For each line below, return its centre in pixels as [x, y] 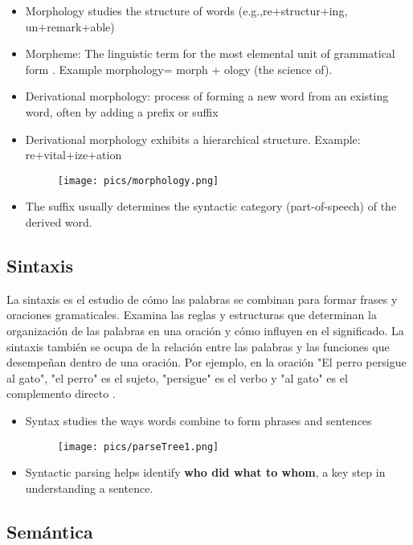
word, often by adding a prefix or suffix [122, 111]
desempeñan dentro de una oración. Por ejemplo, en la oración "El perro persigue [206, 362]
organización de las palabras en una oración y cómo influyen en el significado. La [205, 330]
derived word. [59, 222]
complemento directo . [61, 393]
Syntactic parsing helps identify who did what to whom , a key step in [205, 472]
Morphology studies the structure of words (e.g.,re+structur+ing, [186, 10]
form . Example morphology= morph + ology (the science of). [179, 69]
